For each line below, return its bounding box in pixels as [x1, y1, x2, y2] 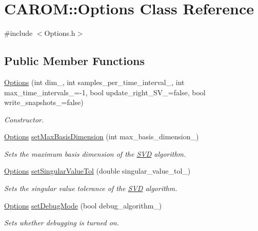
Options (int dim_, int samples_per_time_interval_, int [4, 76, 185, 87]
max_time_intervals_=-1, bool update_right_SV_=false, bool [4, 87, 206, 97]
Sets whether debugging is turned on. [4, 217, 119, 228]
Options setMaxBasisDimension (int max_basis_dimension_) [4, 131, 199, 142]
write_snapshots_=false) [4, 97, 84, 108]
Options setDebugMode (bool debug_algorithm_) [4, 200, 162, 211]
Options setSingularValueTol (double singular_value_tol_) [4, 165, 191, 176]
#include [4, 28, 33, 38]
